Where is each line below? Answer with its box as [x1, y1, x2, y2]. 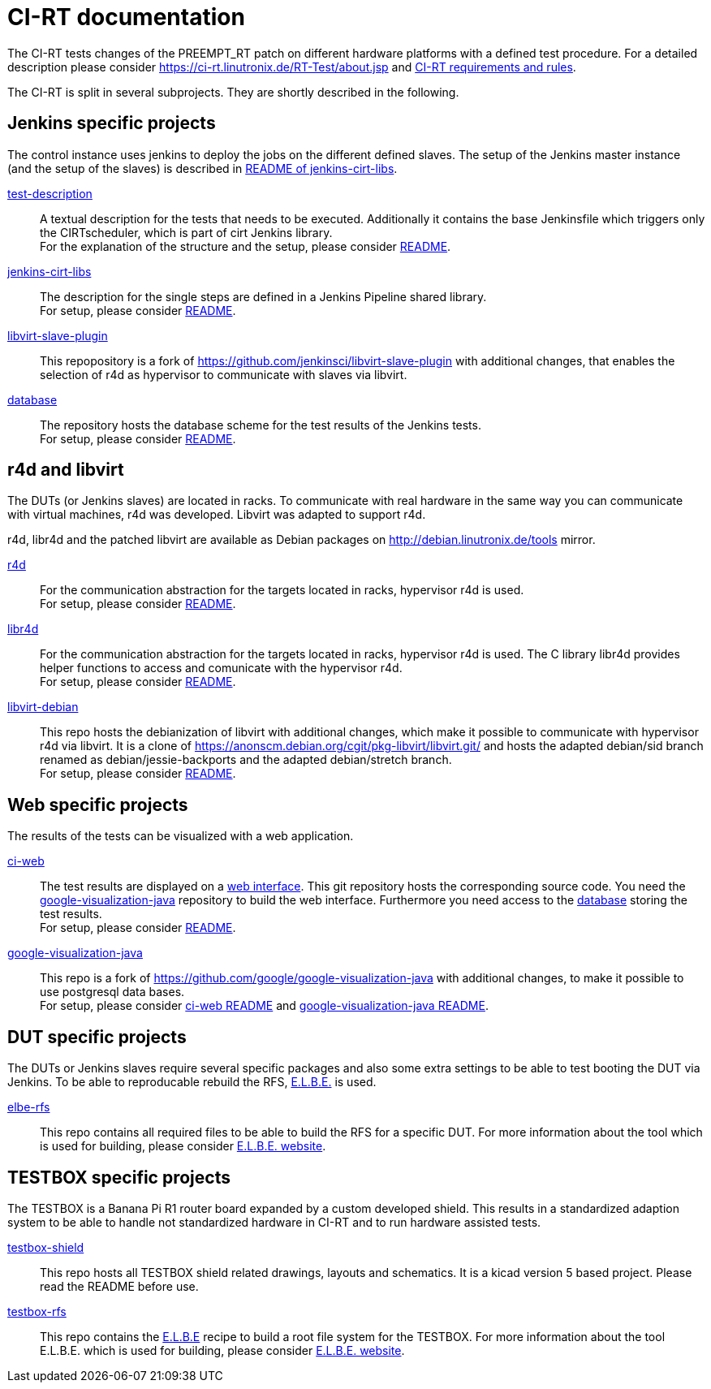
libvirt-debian [7, 700, 79, 714]
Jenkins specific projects [7, 113, 216, 134]
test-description [7, 186, 93, 201]
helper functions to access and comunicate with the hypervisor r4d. [40, 661, 403, 675]
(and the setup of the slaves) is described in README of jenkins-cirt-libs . [7, 161, 398, 175]
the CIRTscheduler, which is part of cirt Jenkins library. [40, 225, 333, 239]
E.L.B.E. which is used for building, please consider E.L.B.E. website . [40, 1343, 405, 1357]
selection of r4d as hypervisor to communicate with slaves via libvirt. [40, 367, 407, 382]
